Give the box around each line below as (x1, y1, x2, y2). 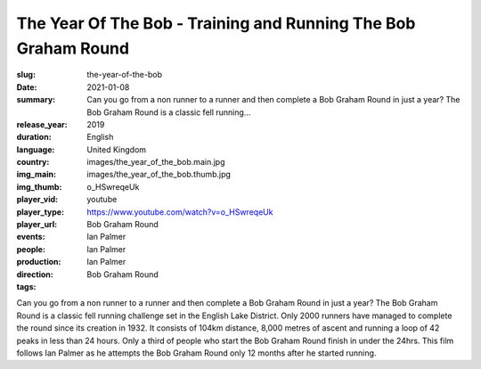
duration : (16, 132, 53, 143)
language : (16, 143, 55, 155)
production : (16, 257, 61, 267)
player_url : (16, 219, 58, 230)
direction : (16, 268, 53, 280)
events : (16, 232, 45, 242)
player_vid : (16, 194, 58, 205)
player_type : (16, 206, 65, 217)
